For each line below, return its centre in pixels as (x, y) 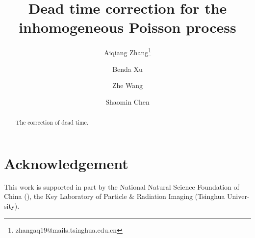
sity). (12, 206)
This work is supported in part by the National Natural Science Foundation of (122, 186)
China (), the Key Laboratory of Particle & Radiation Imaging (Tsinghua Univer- (127, 196)
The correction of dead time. (52, 122)
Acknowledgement (66, 163)
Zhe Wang (127, 85)
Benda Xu (127, 69)
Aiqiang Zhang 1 (127, 52)
